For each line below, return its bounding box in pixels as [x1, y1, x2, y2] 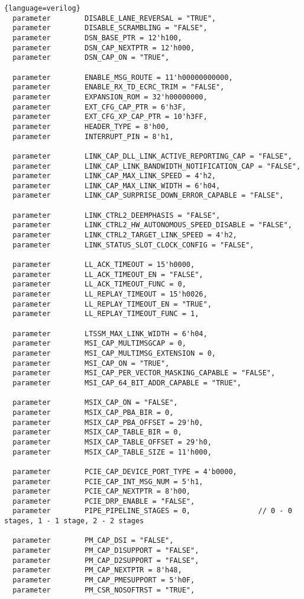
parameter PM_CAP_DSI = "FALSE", [12, 536, 174, 545]
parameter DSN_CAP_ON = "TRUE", [12, 53, 170, 62]
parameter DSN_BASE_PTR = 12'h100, [12, 33, 182, 42]
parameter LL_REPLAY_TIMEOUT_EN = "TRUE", [12, 299, 212, 308]
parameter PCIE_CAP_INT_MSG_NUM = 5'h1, [12, 477, 203, 486]
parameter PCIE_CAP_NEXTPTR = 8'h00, [12, 487, 190, 496]
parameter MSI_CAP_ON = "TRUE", [12, 359, 170, 368]
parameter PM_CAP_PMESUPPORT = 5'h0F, [12, 576, 195, 585]
